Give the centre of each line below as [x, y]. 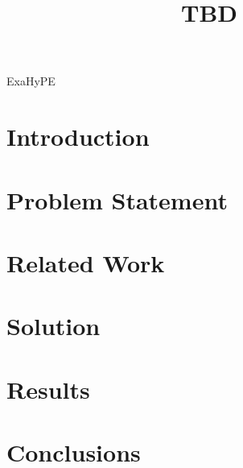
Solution [54, 326]
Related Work [86, 262]
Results [48, 389]
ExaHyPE [31, 81]
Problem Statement [117, 199]
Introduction [78, 137]
